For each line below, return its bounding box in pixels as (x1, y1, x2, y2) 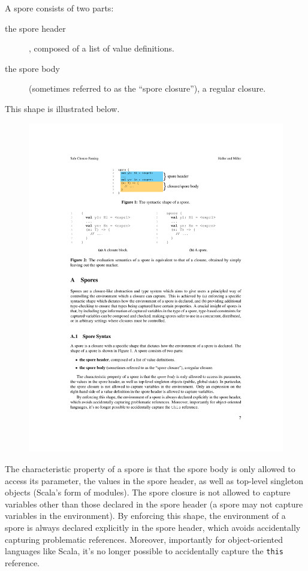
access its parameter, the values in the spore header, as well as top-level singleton (5, 474, 304, 487)
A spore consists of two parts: (5, 2, 114, 14)
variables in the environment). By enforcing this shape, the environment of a (5, 509, 286, 522)
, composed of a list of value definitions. (29, 42, 174, 55)
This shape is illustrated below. (5, 102, 120, 114)
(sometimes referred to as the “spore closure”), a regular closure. (29, 82, 266, 95)
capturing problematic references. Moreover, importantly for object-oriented (5, 533, 283, 545)
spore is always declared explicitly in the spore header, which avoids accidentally (5, 521, 301, 534)
